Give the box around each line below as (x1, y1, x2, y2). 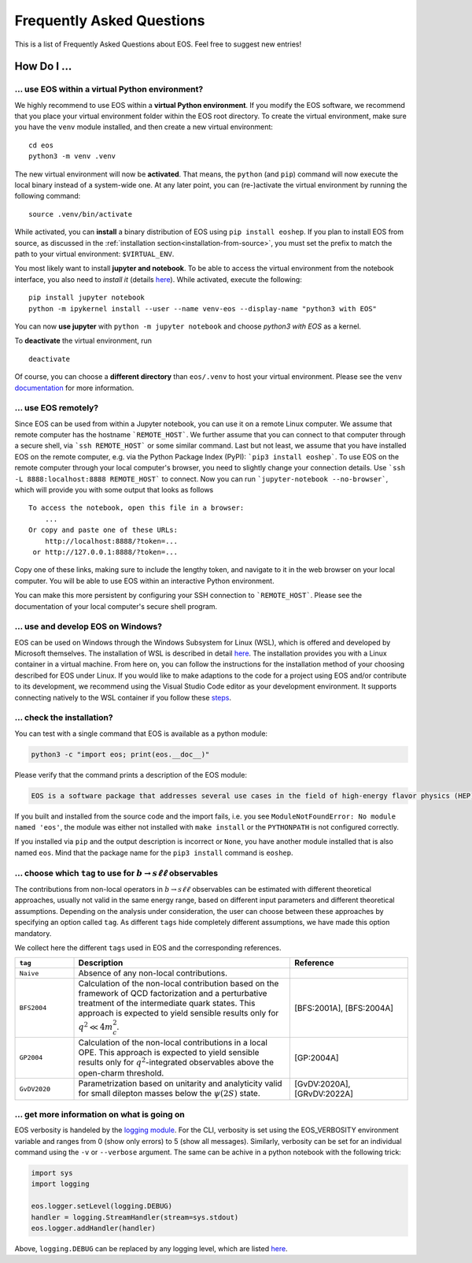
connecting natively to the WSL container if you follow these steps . (14, 693, 232, 702)
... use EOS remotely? (14, 403, 99, 414)
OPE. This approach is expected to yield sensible (78, 1046, 260, 1057)
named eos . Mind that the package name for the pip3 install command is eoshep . (14, 848, 293, 857)
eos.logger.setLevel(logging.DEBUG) (31, 1202, 173, 1211)
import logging (31, 1179, 90, 1189)
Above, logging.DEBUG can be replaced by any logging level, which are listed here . (14, 1243, 288, 1253)
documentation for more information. (14, 383, 135, 392)
